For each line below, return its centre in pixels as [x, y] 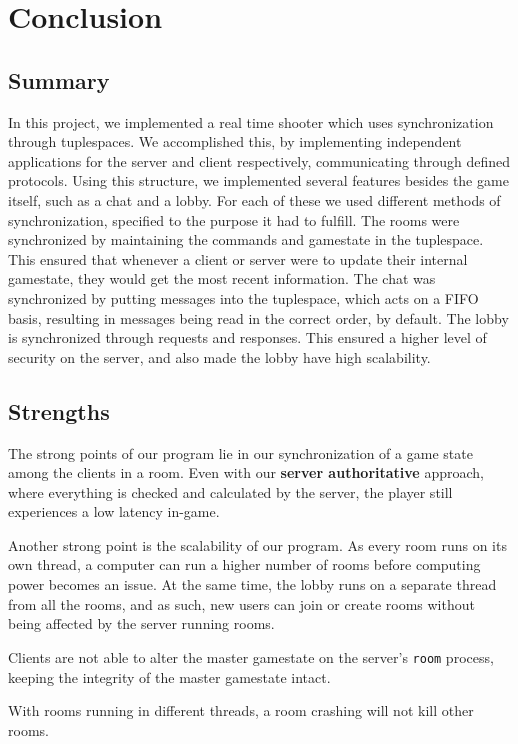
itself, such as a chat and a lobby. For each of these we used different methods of [254, 199]
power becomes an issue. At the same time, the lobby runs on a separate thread [252, 584]
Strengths [59, 410]
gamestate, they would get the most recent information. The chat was [222, 278]
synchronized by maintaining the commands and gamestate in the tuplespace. [246, 239]
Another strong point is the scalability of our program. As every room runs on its [257, 544]
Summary [59, 79]
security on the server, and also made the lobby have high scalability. [219, 356]
